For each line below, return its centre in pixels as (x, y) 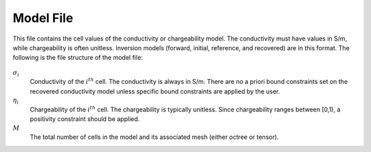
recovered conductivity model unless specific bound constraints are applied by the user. (155, 91)
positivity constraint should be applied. (85, 119)
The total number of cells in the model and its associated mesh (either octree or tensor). (154, 137)
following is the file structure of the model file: (78, 58)
